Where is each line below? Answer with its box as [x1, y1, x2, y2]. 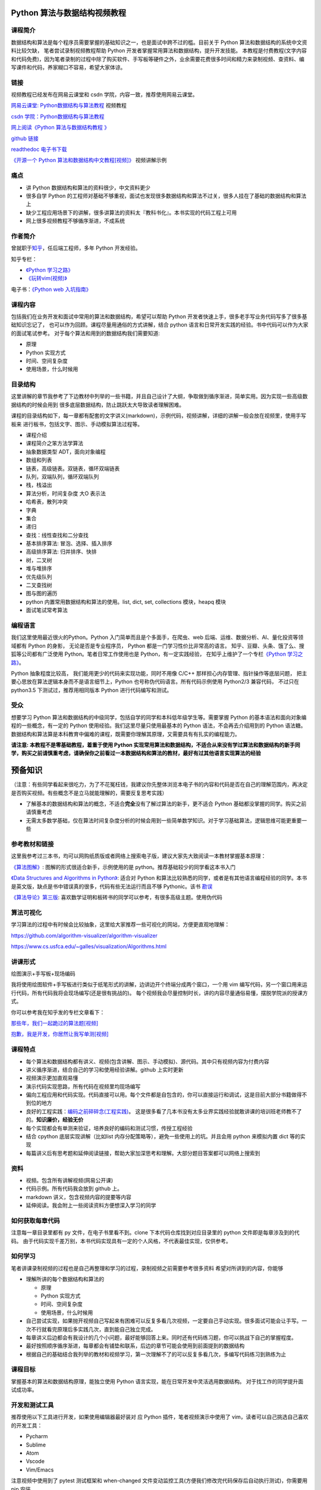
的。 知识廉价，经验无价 [26, 1116, 83, 1123]
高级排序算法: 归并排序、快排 [26, 548, 97, 555]
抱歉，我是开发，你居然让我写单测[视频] [11, 1030, 109, 1038]
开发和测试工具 [11, 1401, 54, 1409]
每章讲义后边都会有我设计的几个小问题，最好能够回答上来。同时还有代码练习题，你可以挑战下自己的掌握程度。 [26, 1334, 297, 1341]
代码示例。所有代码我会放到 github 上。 [26, 1185, 123, 1192]
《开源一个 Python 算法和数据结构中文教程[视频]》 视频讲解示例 [11, 157, 167, 164]
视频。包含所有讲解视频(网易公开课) [26, 1177, 114, 1184]
